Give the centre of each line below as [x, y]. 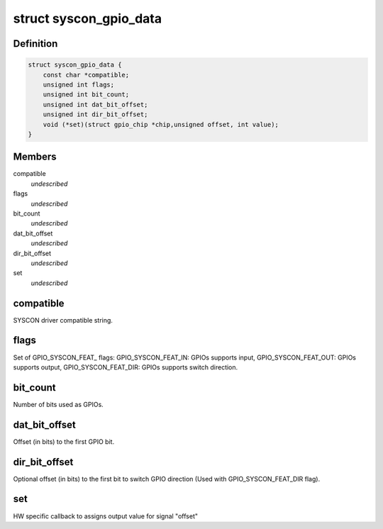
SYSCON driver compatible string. [63, 320]
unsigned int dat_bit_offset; [95, 104]
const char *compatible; [86, 75]
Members [35, 157]
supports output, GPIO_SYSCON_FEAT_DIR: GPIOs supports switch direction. [126, 367]
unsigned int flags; [79, 84]
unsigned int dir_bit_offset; [95, 115]
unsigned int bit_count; [86, 95]
